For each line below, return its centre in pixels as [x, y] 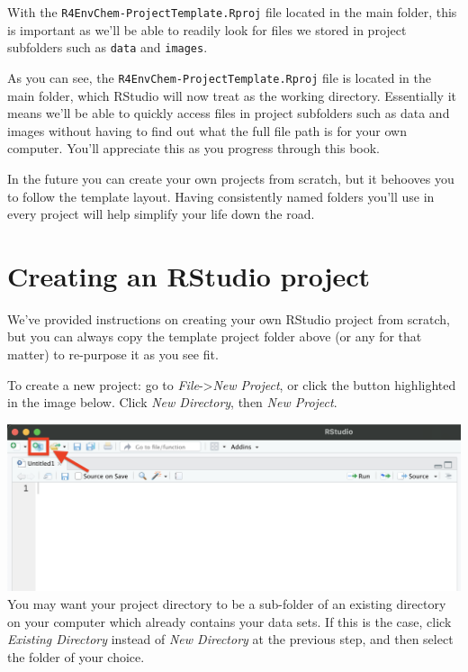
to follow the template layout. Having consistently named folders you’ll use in [221, 196]
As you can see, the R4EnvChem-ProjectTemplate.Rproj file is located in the [220, 77]
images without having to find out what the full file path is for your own [207, 130]
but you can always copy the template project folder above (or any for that [215, 336]
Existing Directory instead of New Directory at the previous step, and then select [230, 639]
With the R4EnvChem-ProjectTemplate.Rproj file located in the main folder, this [232, 12]
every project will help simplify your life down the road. [161, 214]
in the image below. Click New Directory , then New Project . [172, 402]
